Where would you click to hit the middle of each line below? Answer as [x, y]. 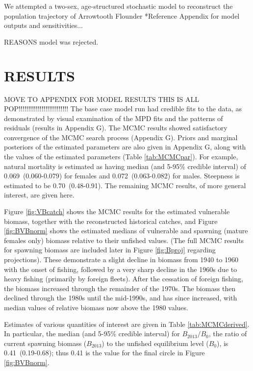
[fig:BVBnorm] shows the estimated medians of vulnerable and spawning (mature [126, 231]
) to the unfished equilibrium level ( [155, 343]
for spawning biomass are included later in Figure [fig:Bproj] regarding [110, 250]
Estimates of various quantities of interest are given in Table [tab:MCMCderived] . [127, 324]
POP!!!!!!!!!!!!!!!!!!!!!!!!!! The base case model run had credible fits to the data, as [123, 109]
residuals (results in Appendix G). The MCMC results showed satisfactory [116, 128]
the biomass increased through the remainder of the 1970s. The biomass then [120, 288]
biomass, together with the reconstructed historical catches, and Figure [111, 221]
